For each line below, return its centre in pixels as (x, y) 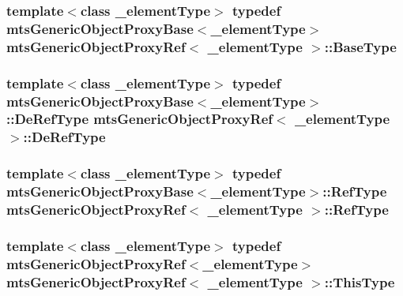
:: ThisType (360, 281)
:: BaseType (360, 46)
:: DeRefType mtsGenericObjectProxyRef (140, 119)
